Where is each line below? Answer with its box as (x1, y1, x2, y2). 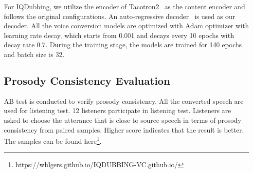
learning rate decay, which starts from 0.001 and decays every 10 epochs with (4, 30, 234, 40)
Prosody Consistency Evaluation (4, 73, 170, 88)
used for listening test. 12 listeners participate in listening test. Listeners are (4, 105, 231, 115)
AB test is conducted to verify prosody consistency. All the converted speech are (4, 96, 244, 106)
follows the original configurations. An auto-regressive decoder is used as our (4, 11, 235, 21)
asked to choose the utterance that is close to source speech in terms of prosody (4, 115, 241, 125)
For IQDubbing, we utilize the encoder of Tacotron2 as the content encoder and (4, 1, 245, 11)
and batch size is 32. (4, 49, 65, 59)
